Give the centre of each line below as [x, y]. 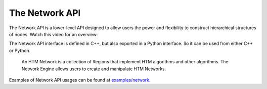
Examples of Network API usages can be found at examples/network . [80, 80]
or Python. [20, 50]
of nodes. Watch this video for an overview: [54, 34]
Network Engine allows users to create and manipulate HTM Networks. [94, 69]
